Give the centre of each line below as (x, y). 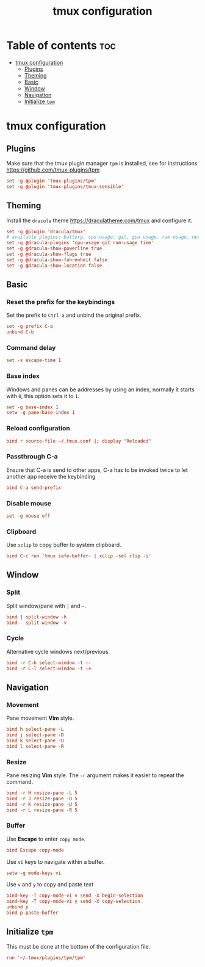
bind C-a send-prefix (34, 487)
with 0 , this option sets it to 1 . (43, 396)
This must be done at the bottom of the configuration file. (78, 946)
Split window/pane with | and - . (46, 606)
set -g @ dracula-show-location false (54, 266)
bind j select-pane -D (35, 735)
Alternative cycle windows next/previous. (58, 651)
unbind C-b (20, 332)
